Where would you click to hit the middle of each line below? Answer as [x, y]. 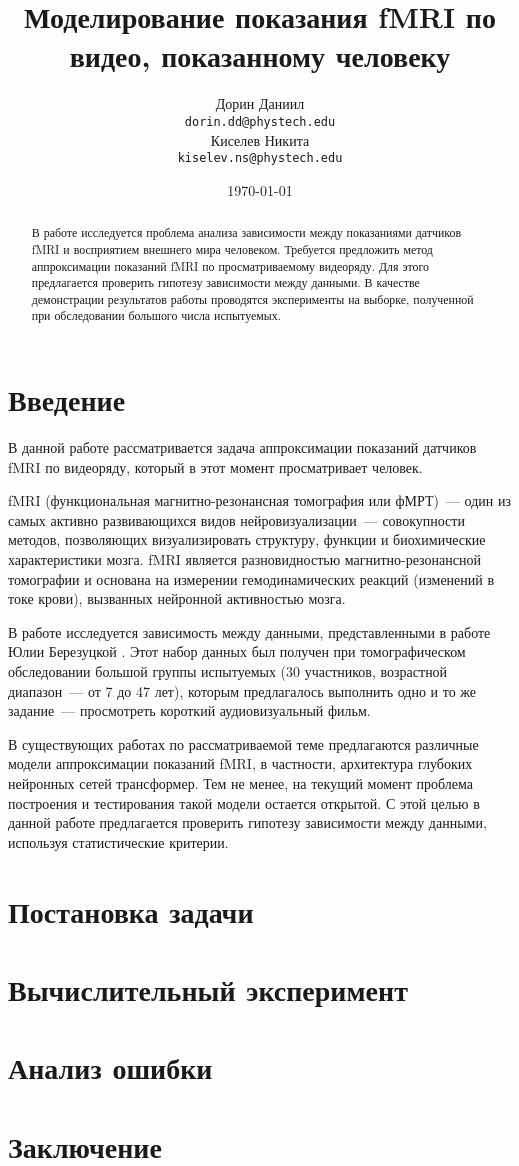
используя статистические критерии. [118, 841]
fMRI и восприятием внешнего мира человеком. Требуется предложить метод [232, 248]
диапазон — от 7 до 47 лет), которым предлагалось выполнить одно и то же [242, 690]
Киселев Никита [260, 139]
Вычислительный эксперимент [208, 988]
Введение [67, 399]
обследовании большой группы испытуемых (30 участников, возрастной [228, 671]
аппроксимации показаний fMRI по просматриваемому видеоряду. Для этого [230, 265]
